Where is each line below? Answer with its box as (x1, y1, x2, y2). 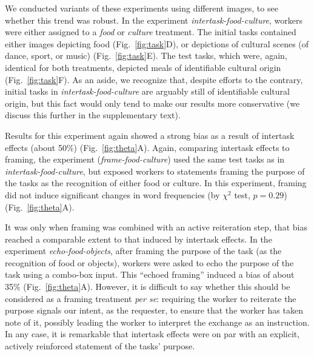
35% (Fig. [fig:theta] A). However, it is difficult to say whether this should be (5, 280, 290, 293)
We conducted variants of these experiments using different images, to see (5, 2, 278, 14)
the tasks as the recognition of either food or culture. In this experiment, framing (5, 176, 307, 189)
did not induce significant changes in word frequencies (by (5, 188, 220, 201)
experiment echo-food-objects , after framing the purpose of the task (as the (5, 244, 282, 257)
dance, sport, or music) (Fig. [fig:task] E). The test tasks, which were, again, (5, 49, 287, 62)
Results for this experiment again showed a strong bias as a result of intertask (5, 129, 295, 141)
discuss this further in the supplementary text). (5, 109, 181, 121)
